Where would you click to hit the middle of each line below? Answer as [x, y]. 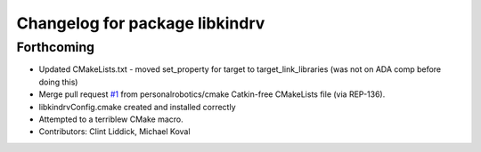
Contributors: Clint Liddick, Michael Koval [114, 132]
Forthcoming [56, 47]
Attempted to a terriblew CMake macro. [111, 119]
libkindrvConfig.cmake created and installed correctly [137, 107]
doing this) [58, 82]
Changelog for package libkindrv [141, 23]
